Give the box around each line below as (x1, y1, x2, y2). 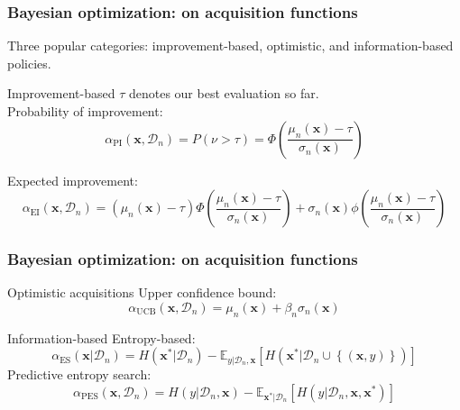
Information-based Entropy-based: (7, 328, 196, 347)
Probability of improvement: (7, 102, 163, 120)
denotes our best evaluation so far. (128, 84, 319, 103)
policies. (7, 53, 51, 72)
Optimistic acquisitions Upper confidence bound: (7, 283, 277, 302)
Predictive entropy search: (7, 365, 152, 384)
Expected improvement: (7, 170, 138, 189)
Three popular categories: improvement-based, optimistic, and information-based (7, 36, 454, 55)
